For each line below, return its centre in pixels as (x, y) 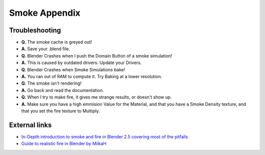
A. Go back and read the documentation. (63, 90)
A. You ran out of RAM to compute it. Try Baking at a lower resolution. (92, 77)
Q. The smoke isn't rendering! (52, 83)
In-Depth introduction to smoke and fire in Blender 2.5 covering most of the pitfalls (105, 137)
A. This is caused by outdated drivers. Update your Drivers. (81, 63)
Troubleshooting (35, 30)
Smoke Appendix (45, 13)
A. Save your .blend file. (46, 49)
